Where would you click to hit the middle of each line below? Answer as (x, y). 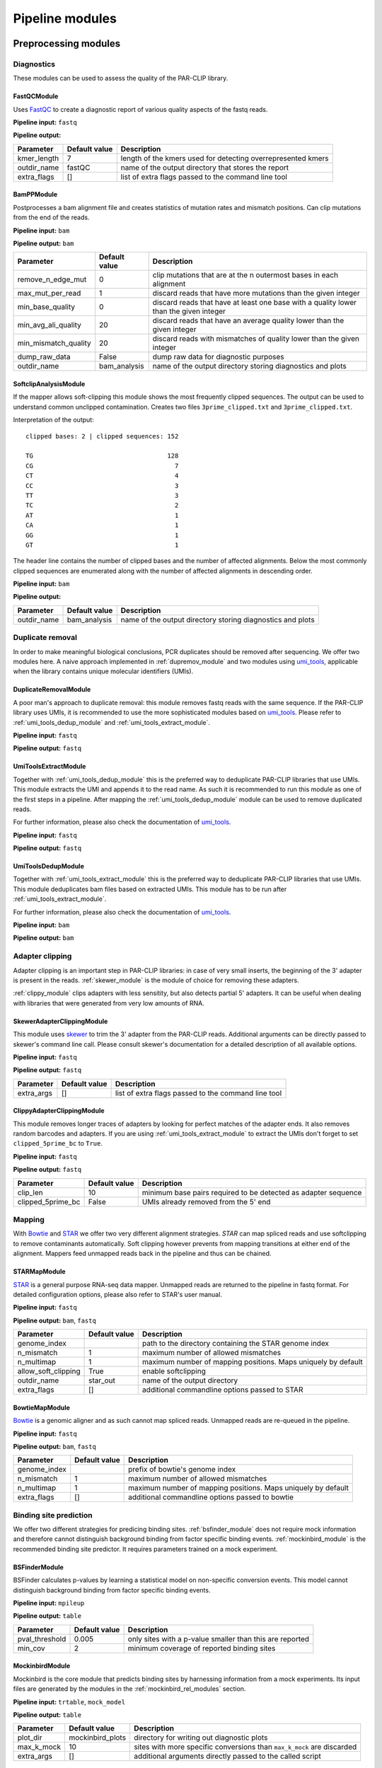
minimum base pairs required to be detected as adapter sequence (252, 1192)
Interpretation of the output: (54, 420)
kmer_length (38, 158)
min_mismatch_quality (54, 343)
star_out (102, 1380)
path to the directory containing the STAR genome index (235, 1344)
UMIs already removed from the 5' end (206, 1202)
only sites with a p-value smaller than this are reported (219, 1639)
